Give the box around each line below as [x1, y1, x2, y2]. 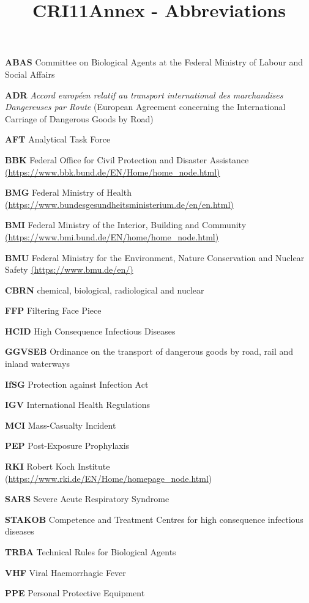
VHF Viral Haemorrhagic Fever [5, 566, 126, 579]
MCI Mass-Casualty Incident [5, 418, 116, 431]
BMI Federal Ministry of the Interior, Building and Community [5, 218, 247, 231]
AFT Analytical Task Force [5, 133, 111, 146]
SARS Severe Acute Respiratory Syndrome [5, 492, 169, 505]
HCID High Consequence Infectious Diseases [5, 324, 176, 337]
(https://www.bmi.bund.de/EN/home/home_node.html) [5, 230, 219, 243]
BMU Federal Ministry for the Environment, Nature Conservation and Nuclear [5, 251, 305, 264]
